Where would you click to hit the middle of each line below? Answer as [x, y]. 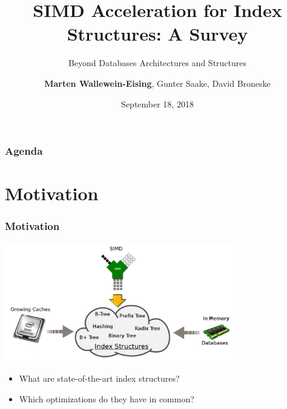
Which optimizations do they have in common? [107, 399]
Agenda [24, 151]
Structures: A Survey [157, 34]
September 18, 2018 [157, 103]
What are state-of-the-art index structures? [99, 378]
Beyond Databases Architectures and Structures [157, 63]
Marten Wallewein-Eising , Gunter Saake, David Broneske [157, 83]
